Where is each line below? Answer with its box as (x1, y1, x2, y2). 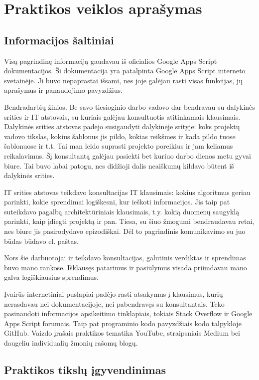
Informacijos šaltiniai (4, 32, 114, 47)
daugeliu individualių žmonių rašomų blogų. (4, 338, 138, 348)
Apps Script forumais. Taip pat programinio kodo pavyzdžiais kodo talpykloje (4, 318, 242, 328)
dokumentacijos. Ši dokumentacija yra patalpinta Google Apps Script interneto (4, 65, 246, 76)
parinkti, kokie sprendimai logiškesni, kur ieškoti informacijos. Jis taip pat (4, 196, 230, 207)
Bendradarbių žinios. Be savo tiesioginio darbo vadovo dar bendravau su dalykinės (4, 101, 255, 112)
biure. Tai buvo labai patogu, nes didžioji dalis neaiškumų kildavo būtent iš (4, 160, 234, 171)
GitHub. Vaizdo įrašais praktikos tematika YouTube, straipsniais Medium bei (4, 328, 241, 338)
